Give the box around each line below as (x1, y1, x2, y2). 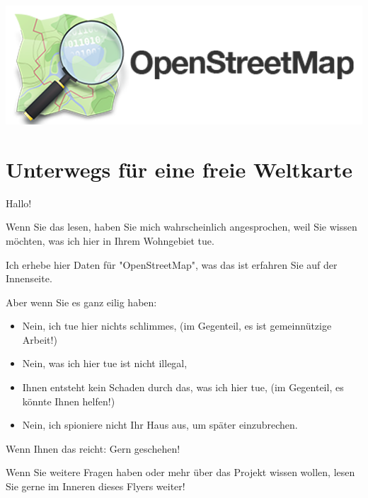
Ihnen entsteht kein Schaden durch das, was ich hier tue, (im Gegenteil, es (22, 380, 344, 395)
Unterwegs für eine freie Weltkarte (6, 154, 353, 183)
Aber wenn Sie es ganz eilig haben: (6, 294, 157, 309)
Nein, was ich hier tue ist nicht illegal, (22, 356, 188, 371)
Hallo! (6, 195, 32, 210)
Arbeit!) (22, 332, 57, 347)
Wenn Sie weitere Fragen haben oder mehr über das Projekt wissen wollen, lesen (6, 465, 355, 480)
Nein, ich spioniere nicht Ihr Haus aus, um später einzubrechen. (22, 417, 298, 432)
